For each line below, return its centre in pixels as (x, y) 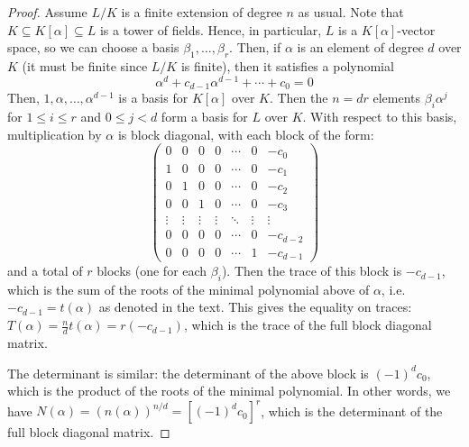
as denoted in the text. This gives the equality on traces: (255, 307)
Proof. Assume (47, 12)
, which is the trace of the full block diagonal (308, 325)
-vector (416, 29)
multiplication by (55, 134)
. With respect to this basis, (380, 116)
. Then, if (255, 47)
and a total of (45, 271)
